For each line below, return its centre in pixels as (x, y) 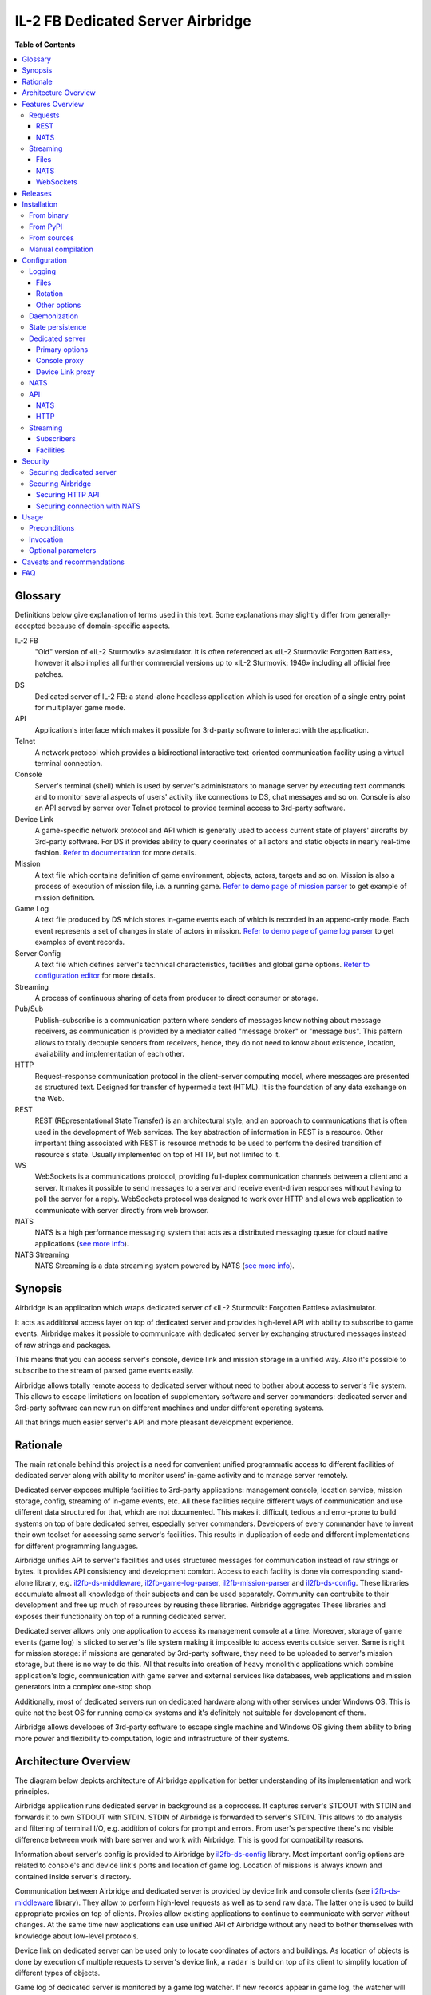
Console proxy (60, 361)
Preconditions (52, 528)
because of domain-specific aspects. (109, 626)
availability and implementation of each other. (110, 1054)
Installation (40, 204)
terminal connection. (69, 763)
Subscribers (56, 439)
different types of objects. (57, 1973)
